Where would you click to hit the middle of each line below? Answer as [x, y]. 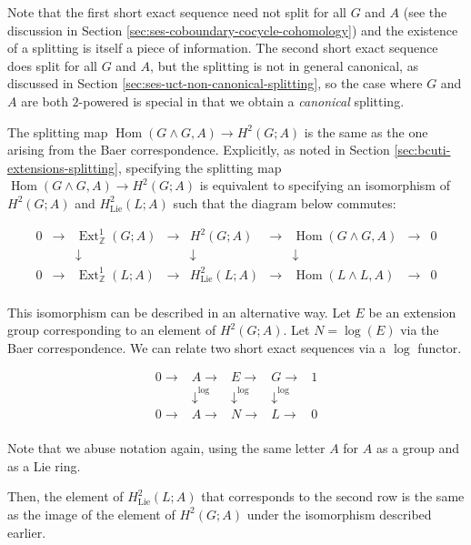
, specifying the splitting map [200, 167]
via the [420, 330]
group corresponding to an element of [112, 330]
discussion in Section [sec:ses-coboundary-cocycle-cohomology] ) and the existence [233, 30]
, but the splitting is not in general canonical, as [285, 65]
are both [45, 101]
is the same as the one [366, 131]
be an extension [412, 312]
